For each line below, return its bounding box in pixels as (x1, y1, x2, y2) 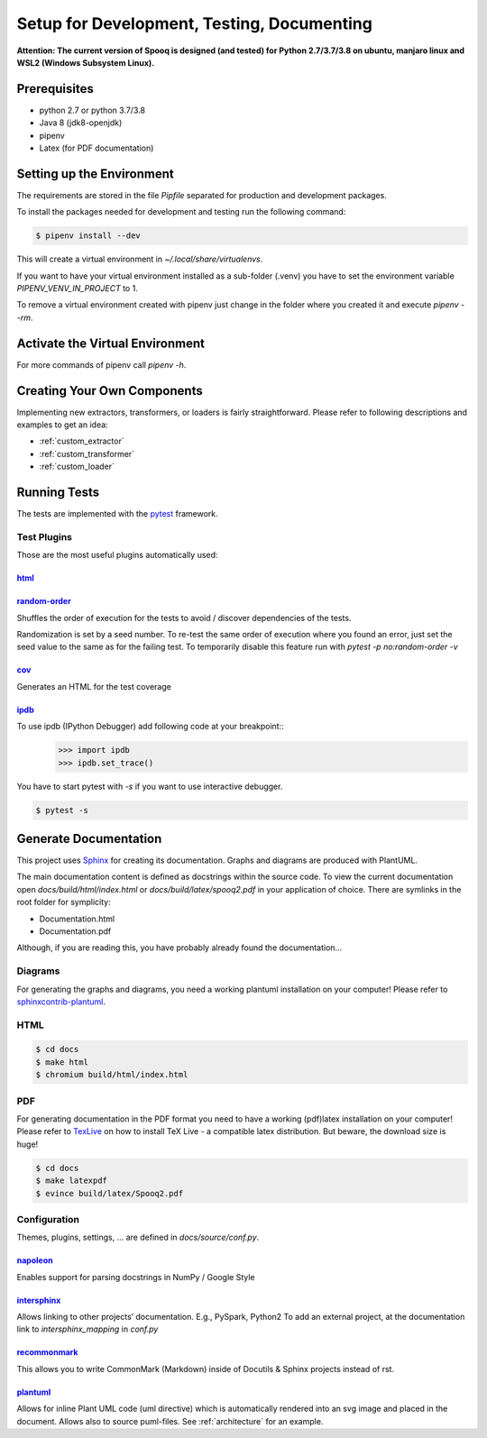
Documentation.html (39, 913, 115, 924)
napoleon (16, 1255, 53, 1266)
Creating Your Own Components (16, 383, 203, 398)
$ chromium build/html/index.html (35, 1069, 188, 1080)
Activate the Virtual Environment (16, 335, 205, 351)
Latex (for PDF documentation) (39, 142, 154, 153)
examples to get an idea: (16, 419, 108, 430)
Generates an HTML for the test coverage (16, 681, 171, 692)
